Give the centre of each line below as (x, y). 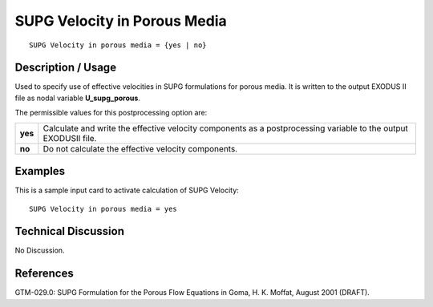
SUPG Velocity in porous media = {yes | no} (118, 45)
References (44, 274)
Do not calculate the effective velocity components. (140, 148)
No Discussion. (40, 250)
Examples (40, 171)
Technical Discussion (69, 231)
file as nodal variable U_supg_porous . (77, 98)
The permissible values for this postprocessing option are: (111, 113)
